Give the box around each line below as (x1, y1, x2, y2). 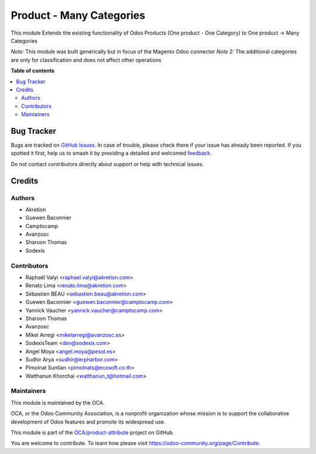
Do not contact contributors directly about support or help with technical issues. (11, 160, 204, 167)
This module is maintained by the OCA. (11, 399, 105, 406)
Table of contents (11, 67, 55, 74)
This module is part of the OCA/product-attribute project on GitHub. (11, 429, 174, 436)
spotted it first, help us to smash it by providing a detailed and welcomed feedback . (11, 150, 212, 157)
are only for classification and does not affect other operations (11, 56, 162, 63)
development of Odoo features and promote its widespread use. (11, 418, 166, 425)
